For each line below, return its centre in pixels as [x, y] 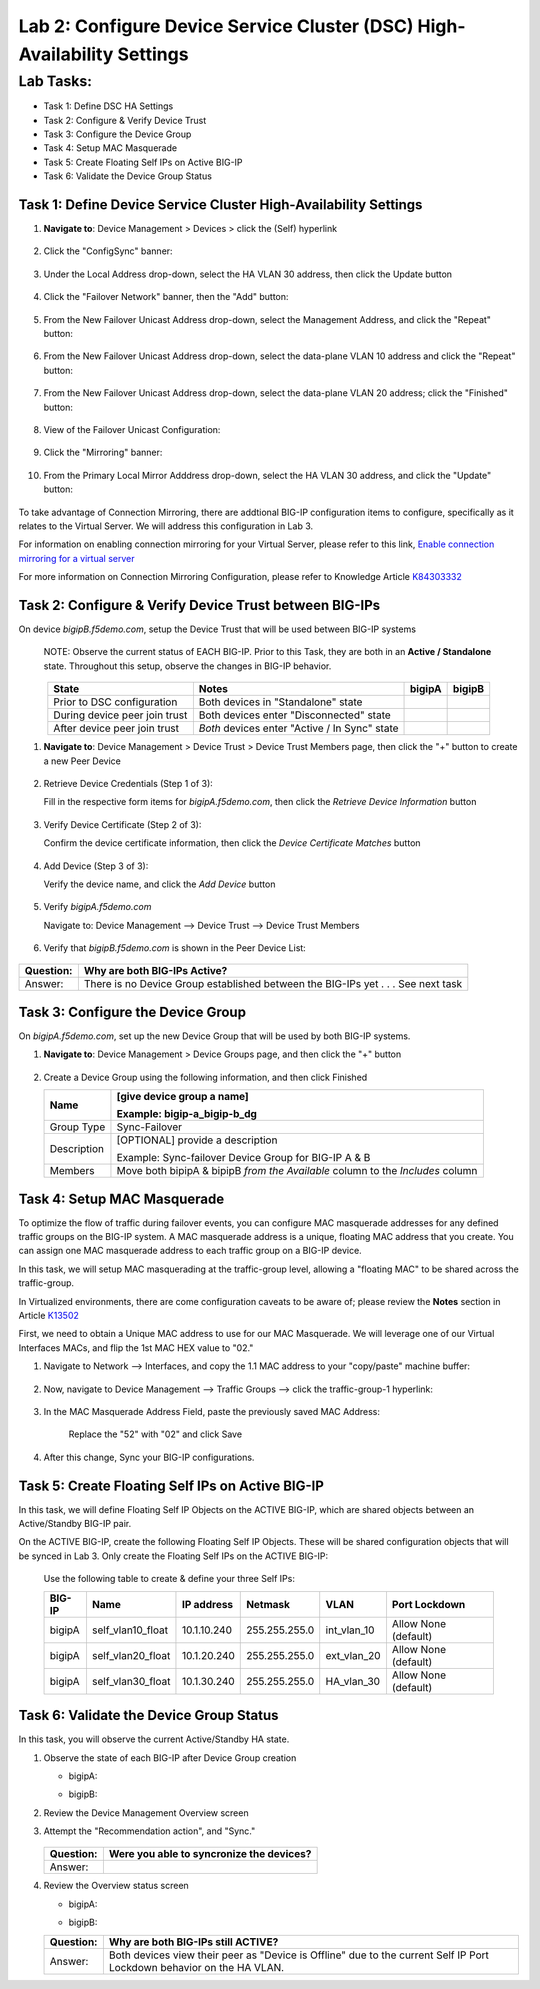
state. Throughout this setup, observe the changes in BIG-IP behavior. [187, 666]
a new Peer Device [82, 761]
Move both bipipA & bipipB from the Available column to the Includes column [297, 1171]
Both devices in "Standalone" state [280, 702]
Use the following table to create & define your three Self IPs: [169, 1579]
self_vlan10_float [130, 1630]
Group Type [77, 1127]
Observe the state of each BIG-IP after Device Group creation [170, 1757]
